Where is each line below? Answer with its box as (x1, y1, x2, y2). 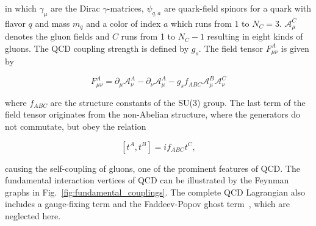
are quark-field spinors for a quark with (163, 2, 312, 14)
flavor (5, 16, 26, 29)
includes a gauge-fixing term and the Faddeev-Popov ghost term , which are (5, 197, 290, 210)
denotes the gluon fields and (5, 30, 110, 43)
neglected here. (5, 210, 61, 222)
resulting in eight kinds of (207, 30, 303, 43)
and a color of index (86, 16, 161, 29)
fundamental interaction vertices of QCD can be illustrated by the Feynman (5, 174, 289, 186)
